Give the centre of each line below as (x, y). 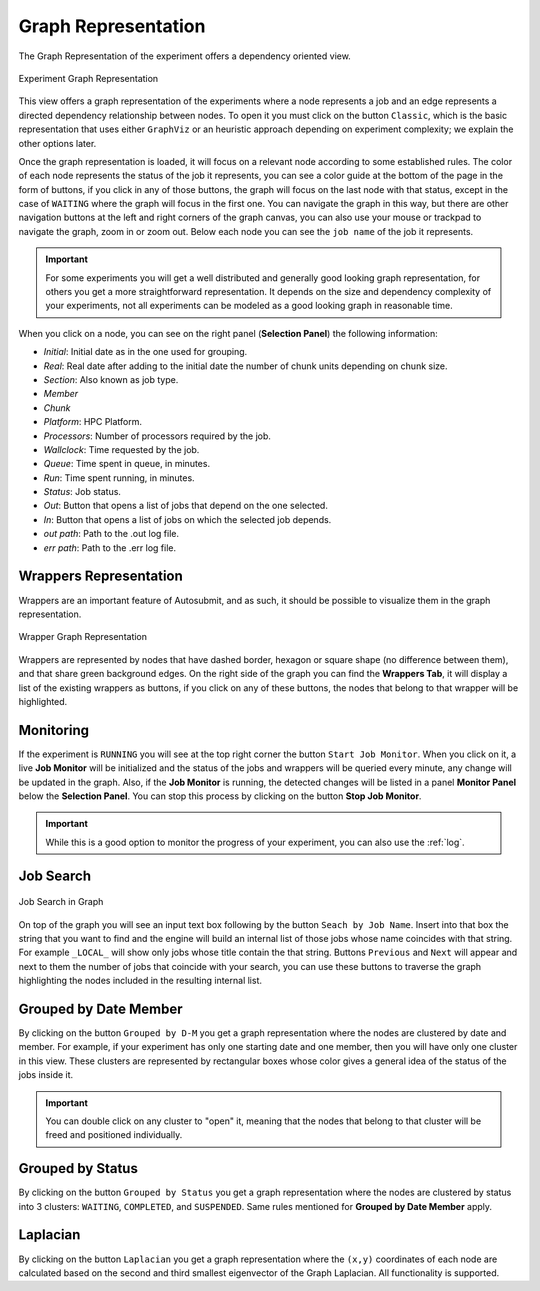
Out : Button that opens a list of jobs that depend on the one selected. (186, 506)
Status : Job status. (82, 492)
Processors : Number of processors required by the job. (157, 436)
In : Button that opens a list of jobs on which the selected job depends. (187, 519)
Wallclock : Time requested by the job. (121, 449)
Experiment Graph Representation (88, 78)
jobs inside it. (46, 1075)
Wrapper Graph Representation (83, 637)
